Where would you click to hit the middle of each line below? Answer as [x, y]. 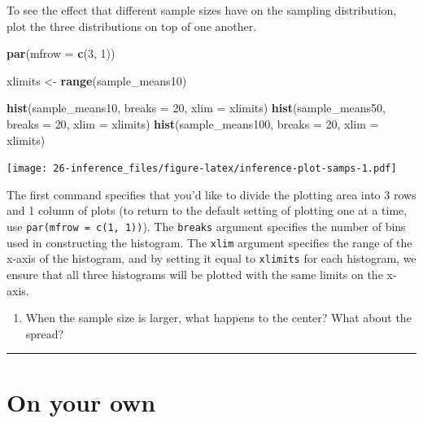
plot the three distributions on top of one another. [132, 26]
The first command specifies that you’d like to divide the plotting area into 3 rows [211, 194]
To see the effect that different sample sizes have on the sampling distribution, [202, 10]
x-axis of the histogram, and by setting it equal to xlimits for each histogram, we [211, 258]
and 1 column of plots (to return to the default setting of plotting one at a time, [207, 210]
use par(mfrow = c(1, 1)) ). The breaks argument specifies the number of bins [206, 226]
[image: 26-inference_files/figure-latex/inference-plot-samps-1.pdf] [202, 169]
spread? [45, 333]
